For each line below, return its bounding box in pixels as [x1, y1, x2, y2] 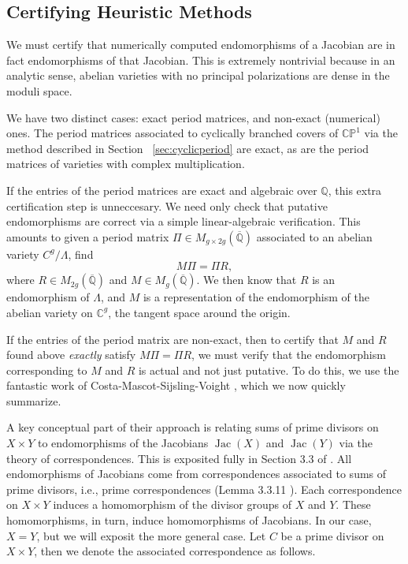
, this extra [328, 181, 382, 198]
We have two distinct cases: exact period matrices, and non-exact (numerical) [6, 109, 380, 125]
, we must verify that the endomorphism [191, 346, 386, 363]
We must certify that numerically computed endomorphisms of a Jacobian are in [6, 36, 395, 53]
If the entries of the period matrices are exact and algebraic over [6, 181, 317, 198]
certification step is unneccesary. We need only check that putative [6, 197, 328, 214]
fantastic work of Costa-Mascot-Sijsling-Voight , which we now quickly [6, 377, 346, 394]
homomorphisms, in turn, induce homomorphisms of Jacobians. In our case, [6, 512, 372, 529]
